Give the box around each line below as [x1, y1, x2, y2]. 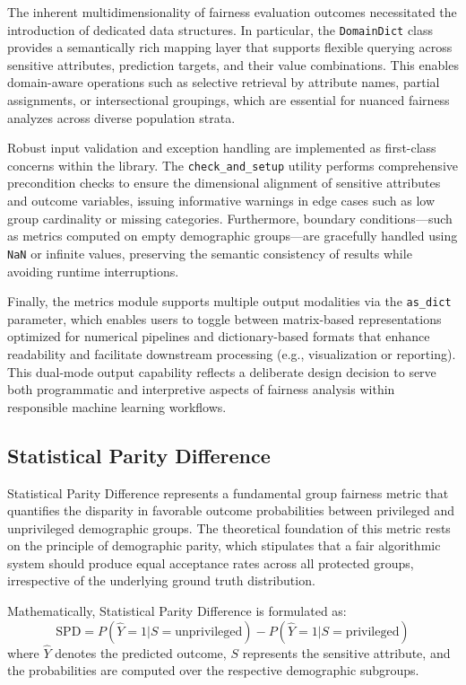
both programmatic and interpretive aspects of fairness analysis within [7, 380, 395, 399]
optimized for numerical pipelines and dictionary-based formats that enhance [7, 327, 430, 346]
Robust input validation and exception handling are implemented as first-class [7, 138, 436, 157]
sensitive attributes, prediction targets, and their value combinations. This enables [7, 55, 459, 74]
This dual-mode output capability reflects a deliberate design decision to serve [7, 362, 436, 381]
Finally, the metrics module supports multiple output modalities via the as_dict [7, 292, 452, 311]
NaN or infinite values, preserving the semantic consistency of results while [7, 243, 412, 262]
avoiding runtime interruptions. [7, 261, 179, 280]
